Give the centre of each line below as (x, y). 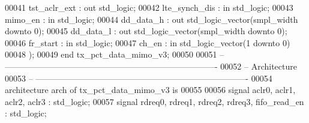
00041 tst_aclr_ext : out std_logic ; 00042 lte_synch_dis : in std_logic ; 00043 (149, 7)
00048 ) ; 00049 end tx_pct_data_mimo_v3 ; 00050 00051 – (115, 54)
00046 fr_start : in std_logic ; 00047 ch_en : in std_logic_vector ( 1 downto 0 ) (148, 42)
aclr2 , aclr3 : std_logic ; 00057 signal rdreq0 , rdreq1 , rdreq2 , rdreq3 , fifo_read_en (154, 101)
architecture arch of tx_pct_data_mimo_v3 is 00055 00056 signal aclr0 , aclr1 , (150, 90)
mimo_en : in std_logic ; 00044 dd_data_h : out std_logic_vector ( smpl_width (151, 19)
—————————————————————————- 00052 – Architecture (151, 66)
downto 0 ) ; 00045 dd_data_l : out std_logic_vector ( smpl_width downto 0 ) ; (146, 31)
